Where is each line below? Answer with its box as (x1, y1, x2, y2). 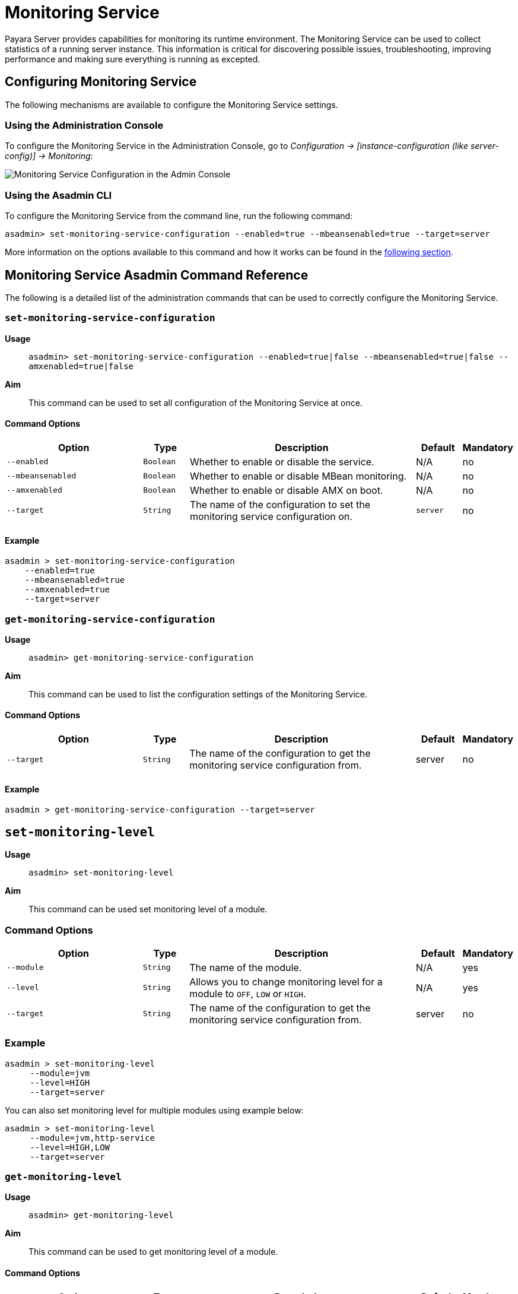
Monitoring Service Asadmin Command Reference (5, 267, 309, 283)
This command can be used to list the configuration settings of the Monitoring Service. (28, 689, 368, 699)
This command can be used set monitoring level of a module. (28, 904, 268, 915)
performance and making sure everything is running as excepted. (5, 53, 260, 64)
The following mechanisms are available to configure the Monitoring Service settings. (5, 99, 338, 110)
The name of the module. (189, 961, 302, 973)
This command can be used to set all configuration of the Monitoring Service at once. (28, 397, 363, 408)
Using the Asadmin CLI (5, 189, 112, 201)
